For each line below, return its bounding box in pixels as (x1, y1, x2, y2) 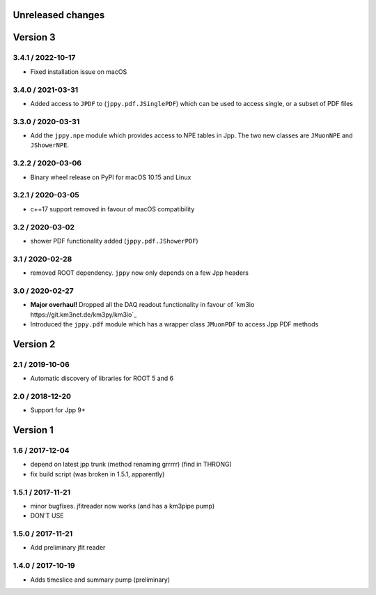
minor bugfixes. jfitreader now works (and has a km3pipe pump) (30, 502, 215, 510)
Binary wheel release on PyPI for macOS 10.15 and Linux (30, 173, 191, 181)
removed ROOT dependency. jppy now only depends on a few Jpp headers (30, 269, 249, 277)
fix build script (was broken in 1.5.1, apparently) (30, 469, 165, 478)
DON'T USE (30, 511, 64, 520)
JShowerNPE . (30, 141, 70, 149)
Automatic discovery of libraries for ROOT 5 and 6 (30, 374, 174, 383)
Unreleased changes (13, 9, 105, 21)
